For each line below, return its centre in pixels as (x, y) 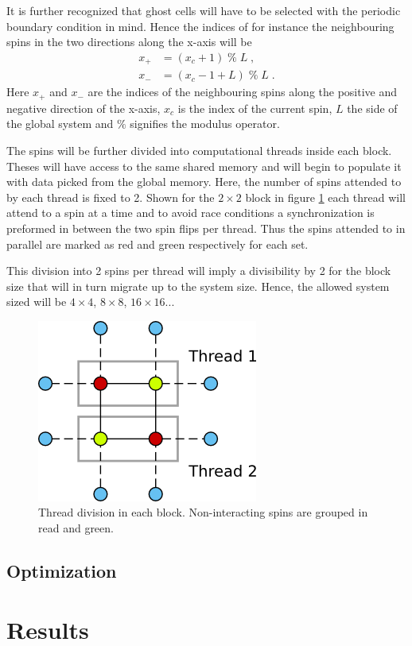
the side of (372, 108)
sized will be (37, 302)
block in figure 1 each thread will (325, 197)
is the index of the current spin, (255, 108)
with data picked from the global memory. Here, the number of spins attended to (204, 182)
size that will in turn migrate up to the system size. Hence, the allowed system (198, 286)
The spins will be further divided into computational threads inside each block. (199, 150)
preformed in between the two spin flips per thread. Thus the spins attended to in (206, 228)
